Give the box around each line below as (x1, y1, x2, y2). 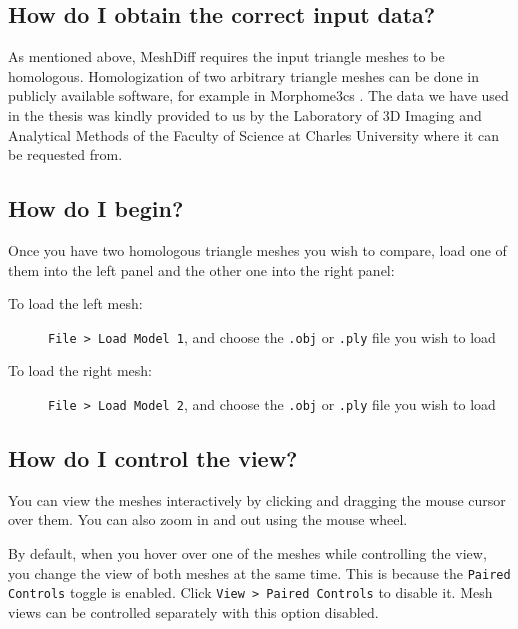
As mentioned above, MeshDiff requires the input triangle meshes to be (8, 46, 445, 67)
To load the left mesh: (8, 293, 143, 314)
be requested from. (8, 144, 123, 165)
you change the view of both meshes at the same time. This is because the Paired (8, 562, 511, 583)
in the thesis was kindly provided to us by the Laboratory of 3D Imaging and (8, 104, 482, 125)
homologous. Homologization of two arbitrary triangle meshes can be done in (8, 65, 479, 86)
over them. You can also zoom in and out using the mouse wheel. (8, 509, 408, 530)
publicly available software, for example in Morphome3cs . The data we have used (8, 85, 509, 106)
